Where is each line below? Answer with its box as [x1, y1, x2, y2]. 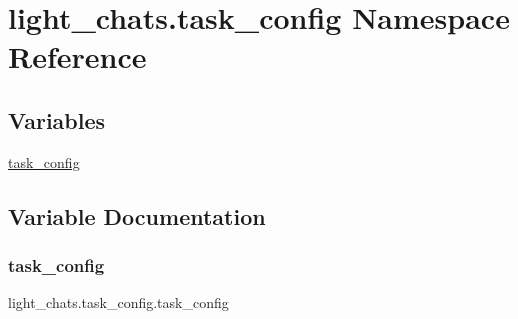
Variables [8, 104, 106, 135]
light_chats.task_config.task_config [8, 292, 229, 313]
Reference [8, 36, 147, 77]
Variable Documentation [8, 200, 266, 231]
